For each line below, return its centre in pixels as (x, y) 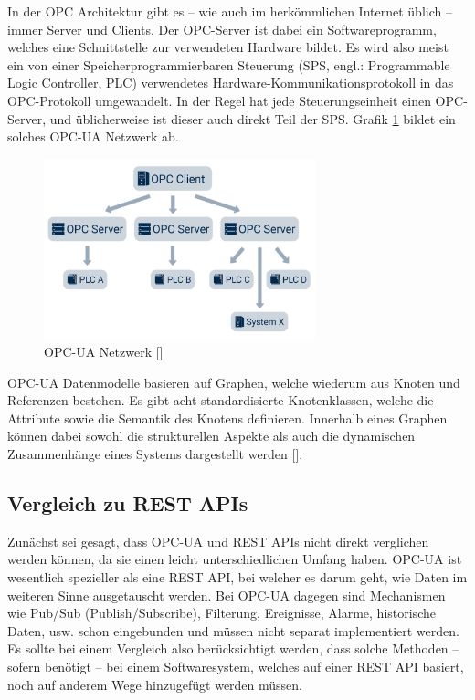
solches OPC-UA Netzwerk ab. (93, 136)
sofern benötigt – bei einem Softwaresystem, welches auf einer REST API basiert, (236, 666)
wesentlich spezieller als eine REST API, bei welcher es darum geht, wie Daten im (237, 576)
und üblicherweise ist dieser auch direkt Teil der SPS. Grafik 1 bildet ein (253, 118)
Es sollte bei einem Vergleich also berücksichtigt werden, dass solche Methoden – (233, 648)
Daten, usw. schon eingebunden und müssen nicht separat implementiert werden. (233, 630)
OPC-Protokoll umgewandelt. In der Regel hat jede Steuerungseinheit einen (219, 100)
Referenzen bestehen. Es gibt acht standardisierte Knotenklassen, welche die (221, 400)
